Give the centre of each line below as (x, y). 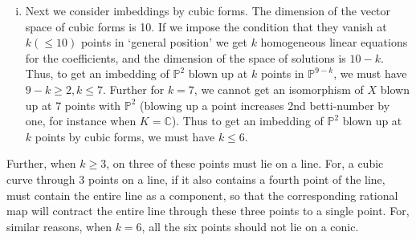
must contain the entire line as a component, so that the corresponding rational (202, 195)
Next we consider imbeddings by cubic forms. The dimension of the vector (208, 10)
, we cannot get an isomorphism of (279, 89)
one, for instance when (81, 121)
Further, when (41, 163)
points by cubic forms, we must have (125, 136)
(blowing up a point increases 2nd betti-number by (265, 105)
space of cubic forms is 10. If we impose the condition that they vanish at (206, 26)
